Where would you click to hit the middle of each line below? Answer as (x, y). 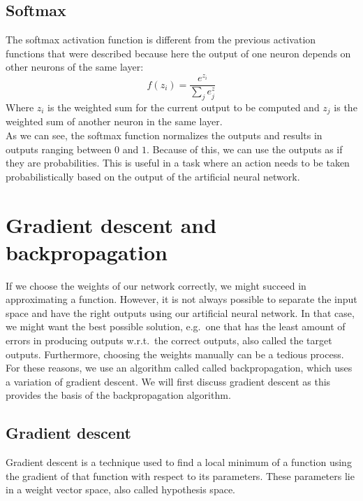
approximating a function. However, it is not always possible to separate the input (181, 299)
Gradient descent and (111, 224)
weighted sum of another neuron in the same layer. (114, 121)
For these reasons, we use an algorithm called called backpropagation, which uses (179, 368)
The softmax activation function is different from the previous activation (161, 40)
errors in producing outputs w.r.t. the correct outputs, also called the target (169, 340)
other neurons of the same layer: (75, 67)
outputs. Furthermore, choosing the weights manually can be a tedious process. (175, 354)
